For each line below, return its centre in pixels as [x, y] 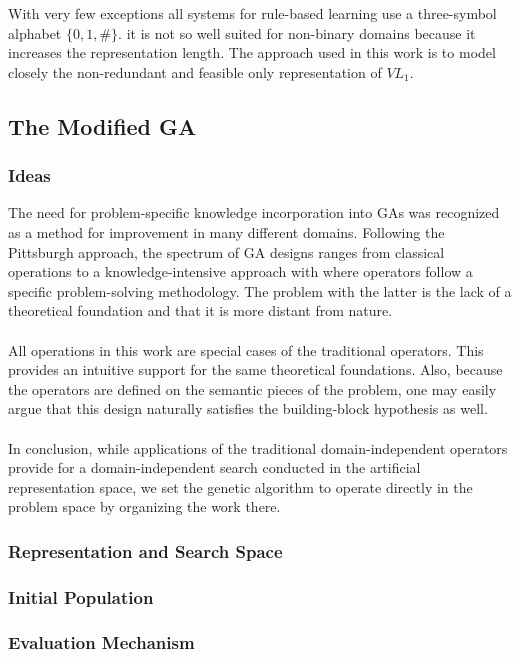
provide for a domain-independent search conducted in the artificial [214, 467]
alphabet [35, 32]
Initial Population [81, 596]
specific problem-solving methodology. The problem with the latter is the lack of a [260, 290]
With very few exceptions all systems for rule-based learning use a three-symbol [252, 13]
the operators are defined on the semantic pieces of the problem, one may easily [252, 388]
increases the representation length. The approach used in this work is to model [252, 52]
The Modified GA [102, 125]
